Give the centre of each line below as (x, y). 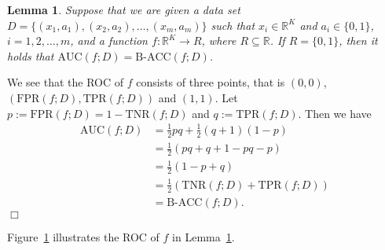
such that (233, 25)
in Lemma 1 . (203, 236)
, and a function (109, 40)
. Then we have (335, 113)
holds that (31, 55)
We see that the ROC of (66, 82)
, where (219, 40)
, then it (358, 40)
